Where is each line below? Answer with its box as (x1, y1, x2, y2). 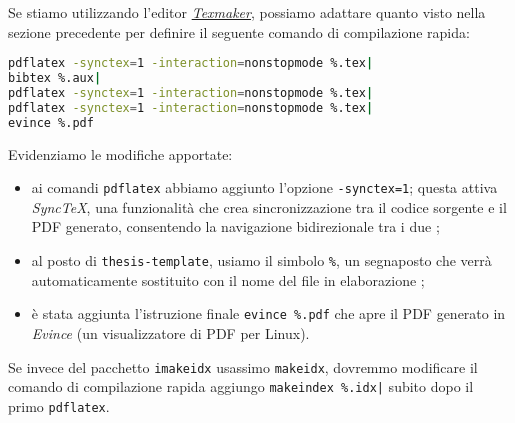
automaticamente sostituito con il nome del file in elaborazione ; (31, 269, 425, 290)
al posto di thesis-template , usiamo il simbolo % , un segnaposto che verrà (31, 250, 492, 270)
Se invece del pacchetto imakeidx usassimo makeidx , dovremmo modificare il (8, 356, 478, 377)
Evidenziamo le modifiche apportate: (8, 143, 233, 164)
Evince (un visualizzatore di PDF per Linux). (31, 322, 310, 343)
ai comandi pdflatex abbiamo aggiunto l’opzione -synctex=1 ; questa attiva (31, 177, 498, 198)
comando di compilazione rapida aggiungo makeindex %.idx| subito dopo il (8, 376, 474, 397)
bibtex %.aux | (8, 71, 102, 86)
